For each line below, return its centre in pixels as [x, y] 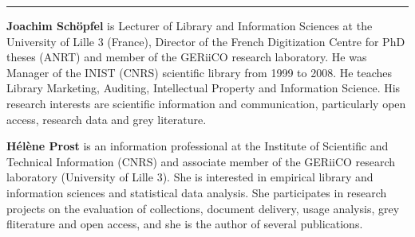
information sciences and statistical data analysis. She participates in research [197, 192]
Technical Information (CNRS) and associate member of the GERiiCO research [201, 161]
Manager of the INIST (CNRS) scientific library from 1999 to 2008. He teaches [200, 72]
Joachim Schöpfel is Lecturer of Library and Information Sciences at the [190, 25]
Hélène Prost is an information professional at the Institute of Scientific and [198, 146]
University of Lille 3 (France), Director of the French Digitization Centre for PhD [206, 41]
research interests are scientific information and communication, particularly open [206, 103]
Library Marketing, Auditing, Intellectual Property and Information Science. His [204, 88]
